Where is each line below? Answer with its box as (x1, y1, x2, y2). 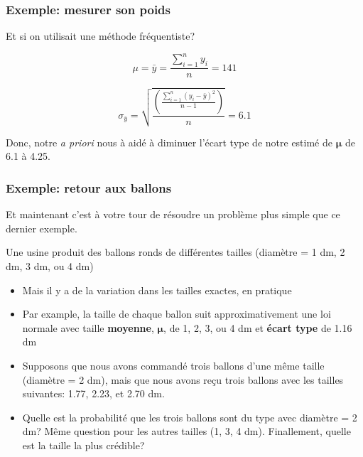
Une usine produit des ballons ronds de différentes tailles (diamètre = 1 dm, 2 (6, 244, 345, 259)
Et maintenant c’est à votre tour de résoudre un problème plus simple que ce (6, 207, 340, 222)
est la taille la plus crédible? (22, 437, 145, 452)
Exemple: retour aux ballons (6, 178, 172, 196)
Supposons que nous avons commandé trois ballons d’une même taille (22, 358, 325, 372)
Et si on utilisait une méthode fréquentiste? (6, 28, 195, 43)
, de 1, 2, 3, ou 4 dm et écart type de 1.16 (163, 320, 352, 335)
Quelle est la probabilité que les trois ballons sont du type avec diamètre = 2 (22, 409, 357, 424)
